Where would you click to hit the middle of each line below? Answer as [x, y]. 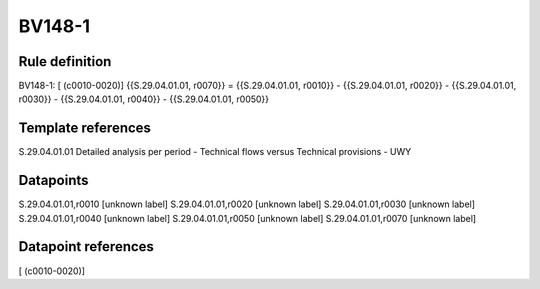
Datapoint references [86, 246]
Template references [85, 128]
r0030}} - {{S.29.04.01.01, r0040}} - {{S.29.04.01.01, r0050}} [144, 99]
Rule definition [65, 61]
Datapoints [53, 180]
